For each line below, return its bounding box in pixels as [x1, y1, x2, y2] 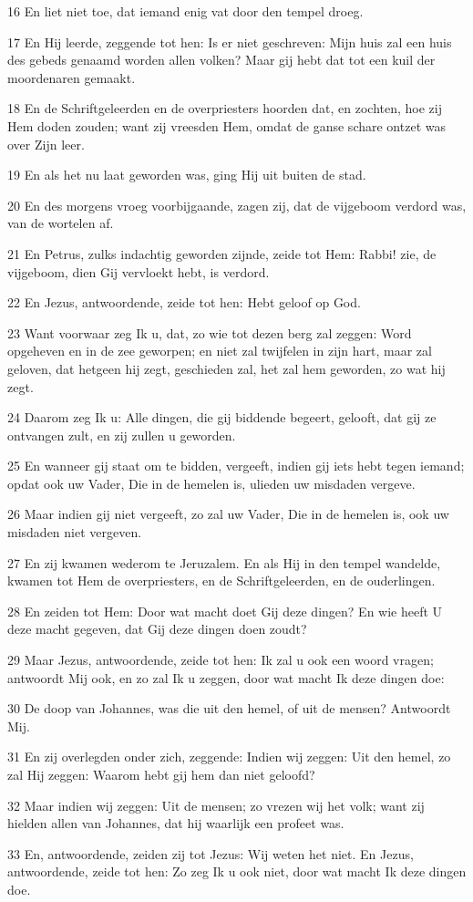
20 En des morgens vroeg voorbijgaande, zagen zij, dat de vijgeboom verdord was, [7, 195, 467, 214]
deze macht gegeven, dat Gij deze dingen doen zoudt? [7, 619, 307, 638]
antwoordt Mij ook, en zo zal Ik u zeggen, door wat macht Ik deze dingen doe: [7, 668, 445, 687]
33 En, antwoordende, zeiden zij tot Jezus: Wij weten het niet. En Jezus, [7, 844, 414, 863]
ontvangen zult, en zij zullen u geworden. [7, 425, 236, 444]
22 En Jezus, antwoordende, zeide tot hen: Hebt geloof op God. [7, 293, 361, 312]
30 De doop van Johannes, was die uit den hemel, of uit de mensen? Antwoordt [7, 699, 451, 718]
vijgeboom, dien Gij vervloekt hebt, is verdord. [7, 262, 270, 281]
